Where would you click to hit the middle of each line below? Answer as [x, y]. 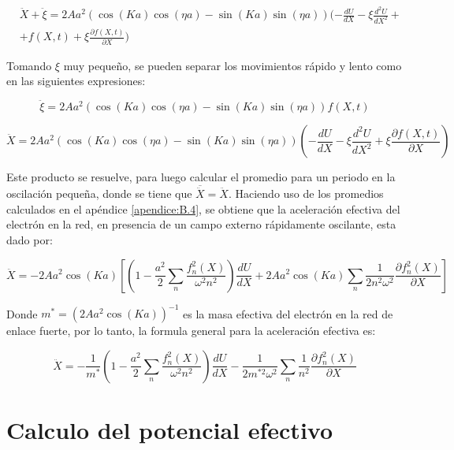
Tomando [29, 65]
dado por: [30, 239]
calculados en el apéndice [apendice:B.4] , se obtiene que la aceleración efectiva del [203, 208]
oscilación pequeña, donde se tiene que [99, 193]
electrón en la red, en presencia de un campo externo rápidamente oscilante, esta [201, 224]
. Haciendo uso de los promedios [306, 193]
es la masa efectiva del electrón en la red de [288, 313]
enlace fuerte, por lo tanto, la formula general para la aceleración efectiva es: [191, 331]
